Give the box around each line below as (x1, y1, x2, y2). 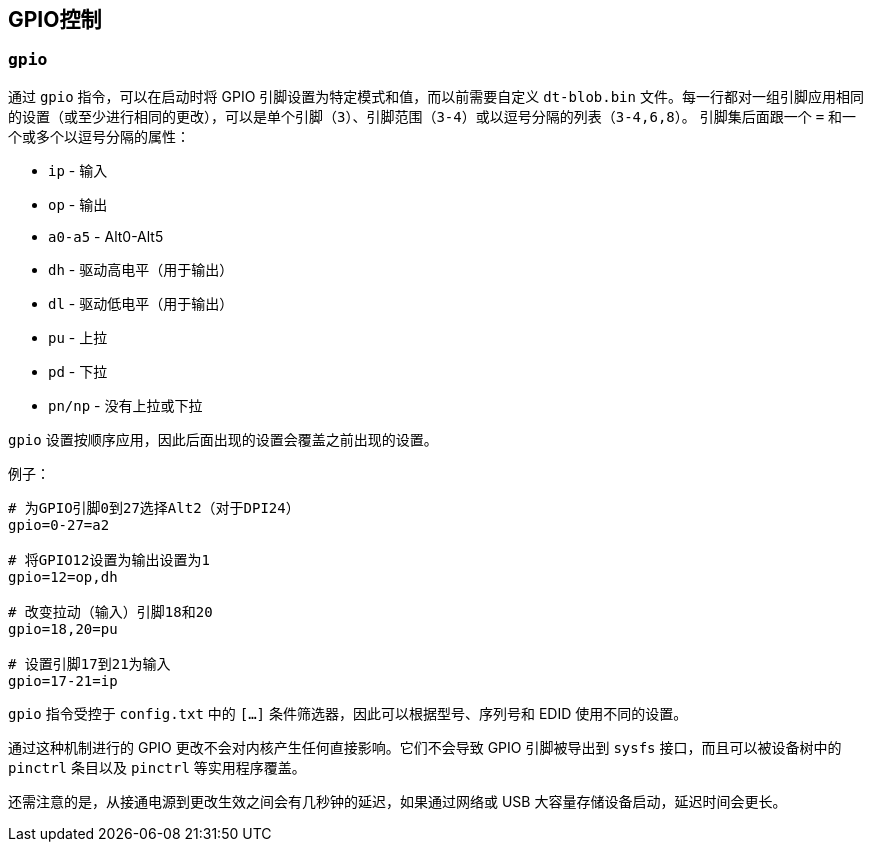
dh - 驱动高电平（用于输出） (48, 260, 234, 278)
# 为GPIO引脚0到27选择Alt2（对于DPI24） (8, 499, 300, 516)
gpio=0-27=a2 (8, 516, 110, 533)
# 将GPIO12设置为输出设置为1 (8, 551, 210, 568)
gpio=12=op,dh (8, 568, 118, 585)
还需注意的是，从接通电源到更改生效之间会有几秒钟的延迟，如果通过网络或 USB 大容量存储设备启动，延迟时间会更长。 (8, 792, 787, 810)
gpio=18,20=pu (8, 620, 118, 637)
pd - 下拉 (48, 362, 108, 380)
